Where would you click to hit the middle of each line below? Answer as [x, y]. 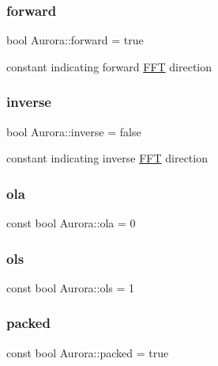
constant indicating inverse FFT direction [107, 158]
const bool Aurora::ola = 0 [71, 223]
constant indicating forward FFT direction [109, 66]
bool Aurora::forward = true [75, 40]
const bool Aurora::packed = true [88, 352]
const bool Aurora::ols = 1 [71, 287]
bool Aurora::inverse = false [74, 131]
